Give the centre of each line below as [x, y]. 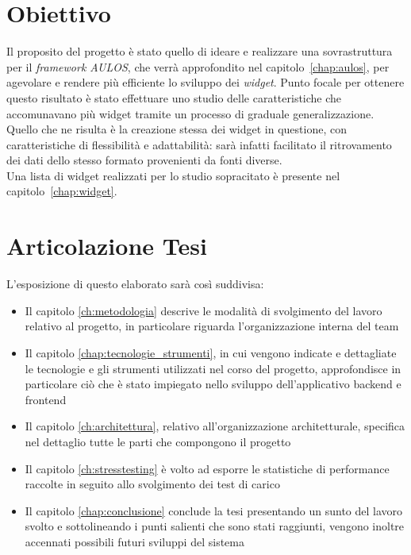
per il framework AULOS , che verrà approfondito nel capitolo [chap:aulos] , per [198, 66]
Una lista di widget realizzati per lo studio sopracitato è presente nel [173, 175]
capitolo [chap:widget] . [62, 191]
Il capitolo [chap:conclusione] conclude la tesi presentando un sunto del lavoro [214, 510]
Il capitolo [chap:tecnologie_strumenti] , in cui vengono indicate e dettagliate [211, 352]
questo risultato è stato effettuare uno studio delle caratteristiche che [174, 97]
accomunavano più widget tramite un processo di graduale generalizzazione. [190, 113]
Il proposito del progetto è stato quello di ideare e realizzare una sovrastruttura [200, 51]
